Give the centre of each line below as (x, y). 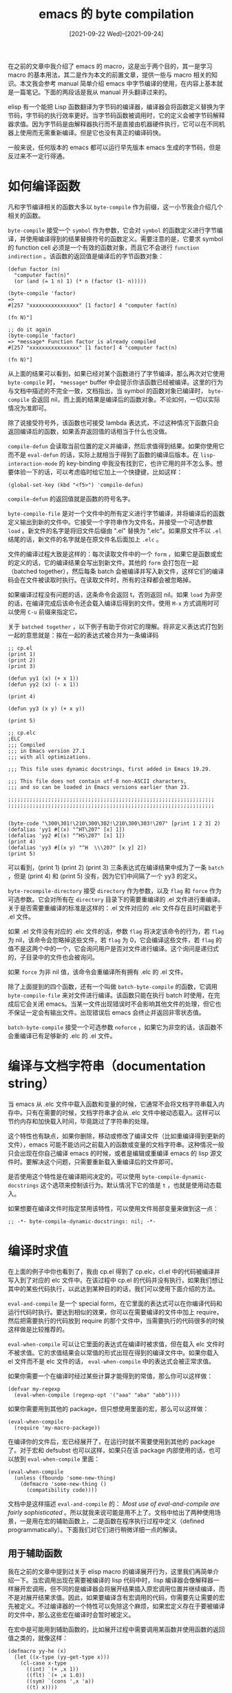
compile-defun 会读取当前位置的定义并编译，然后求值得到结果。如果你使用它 (116, 446)
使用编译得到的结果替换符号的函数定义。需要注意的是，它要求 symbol (124, 238)
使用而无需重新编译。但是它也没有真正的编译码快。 (92, 133)
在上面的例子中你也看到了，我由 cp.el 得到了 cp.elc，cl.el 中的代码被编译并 (114, 1271)
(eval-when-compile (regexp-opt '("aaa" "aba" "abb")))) (97, 1395)
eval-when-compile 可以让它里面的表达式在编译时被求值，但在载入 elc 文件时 (116, 1343)
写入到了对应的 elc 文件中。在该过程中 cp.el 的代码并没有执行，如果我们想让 (116, 1280)
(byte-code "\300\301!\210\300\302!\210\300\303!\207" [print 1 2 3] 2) (114, 823)
